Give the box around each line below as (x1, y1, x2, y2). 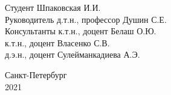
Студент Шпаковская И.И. (5, 1, 101, 13)
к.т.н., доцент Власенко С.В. (5, 36, 110, 49)
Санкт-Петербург (5, 68, 67, 81)
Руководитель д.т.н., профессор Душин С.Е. (5, 13, 167, 25)
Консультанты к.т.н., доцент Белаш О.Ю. (5, 25, 156, 37)
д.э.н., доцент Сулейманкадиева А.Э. (5, 48, 140, 61)
